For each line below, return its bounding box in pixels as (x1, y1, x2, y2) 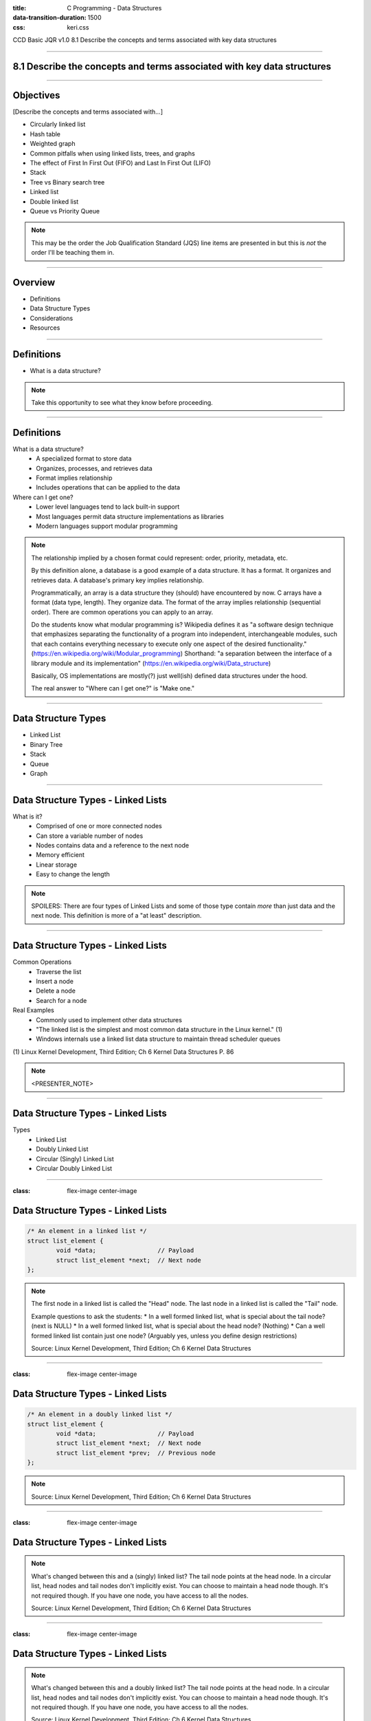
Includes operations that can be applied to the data (36, 483, 181, 492)
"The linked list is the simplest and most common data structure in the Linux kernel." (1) (36, 1025, 283, 1033)
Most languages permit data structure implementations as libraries (36, 512, 225, 520)
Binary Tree (30, 740, 63, 748)
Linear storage (36, 860, 78, 869)
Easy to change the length (36, 870, 110, 878)
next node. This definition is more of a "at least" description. (31, 911, 202, 920)
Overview (12, 276, 56, 288)
